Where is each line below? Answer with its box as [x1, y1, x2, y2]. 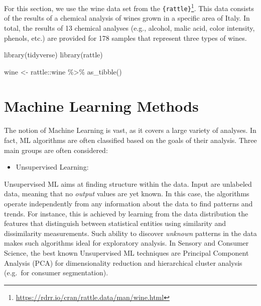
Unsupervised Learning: [16, 162, 89, 172]
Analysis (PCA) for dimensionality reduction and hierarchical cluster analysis [4, 257, 242, 268]
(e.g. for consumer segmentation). [4, 267, 108, 278]
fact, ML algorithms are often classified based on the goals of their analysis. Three [4, 135, 257, 145]
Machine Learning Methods [4, 96, 199, 116]
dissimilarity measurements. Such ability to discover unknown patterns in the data [4, 227, 257, 238]
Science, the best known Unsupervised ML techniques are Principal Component [4, 247, 249, 258]
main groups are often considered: [4, 144, 108, 155]
